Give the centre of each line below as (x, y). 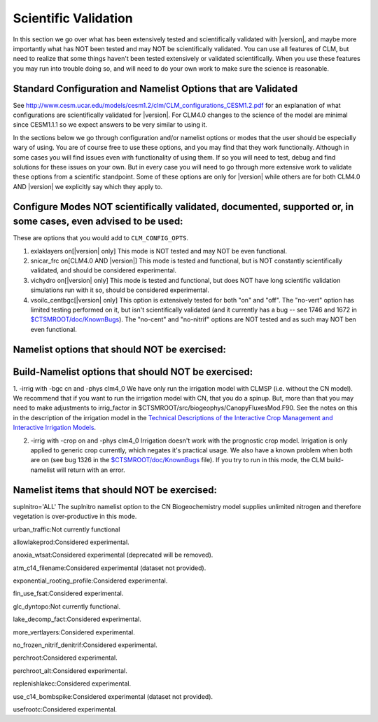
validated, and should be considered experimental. (104, 270)
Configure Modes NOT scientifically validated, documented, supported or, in (183, 207)
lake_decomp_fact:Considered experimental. (77, 619)
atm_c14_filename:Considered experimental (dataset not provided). (110, 568)
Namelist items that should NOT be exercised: (115, 490)
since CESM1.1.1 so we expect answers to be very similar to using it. (110, 125)
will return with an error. (91, 470)
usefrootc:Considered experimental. (65, 709)
